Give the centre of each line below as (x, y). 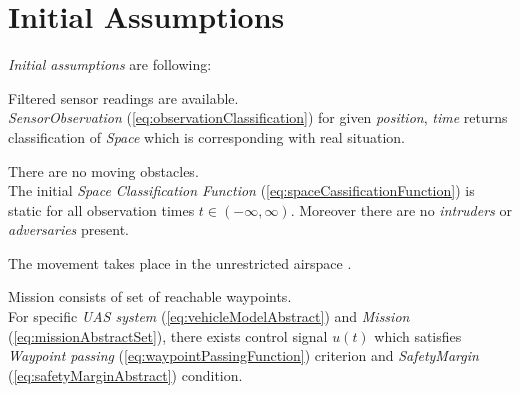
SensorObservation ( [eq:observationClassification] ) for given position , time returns (258, 117)
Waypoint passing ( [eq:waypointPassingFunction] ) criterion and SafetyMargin (243, 355)
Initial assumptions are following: (110, 64)
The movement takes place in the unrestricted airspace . (180, 262)
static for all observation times (101, 209)
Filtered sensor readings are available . (123, 97)
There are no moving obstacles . (103, 170)
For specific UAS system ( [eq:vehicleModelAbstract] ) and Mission (209, 316)
